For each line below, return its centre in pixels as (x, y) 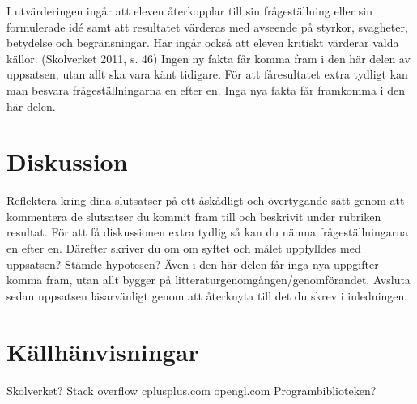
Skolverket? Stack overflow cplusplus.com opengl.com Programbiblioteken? (191, 390)
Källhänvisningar (103, 351)
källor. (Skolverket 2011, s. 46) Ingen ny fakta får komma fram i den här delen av (208, 58)
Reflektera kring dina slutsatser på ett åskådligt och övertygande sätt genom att (206, 200)
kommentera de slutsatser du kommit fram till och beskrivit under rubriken (194, 216)
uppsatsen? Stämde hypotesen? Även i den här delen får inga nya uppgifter (193, 264)
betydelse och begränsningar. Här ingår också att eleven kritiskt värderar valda (203, 43)
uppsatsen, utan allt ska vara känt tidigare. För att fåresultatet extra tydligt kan (207, 74)
